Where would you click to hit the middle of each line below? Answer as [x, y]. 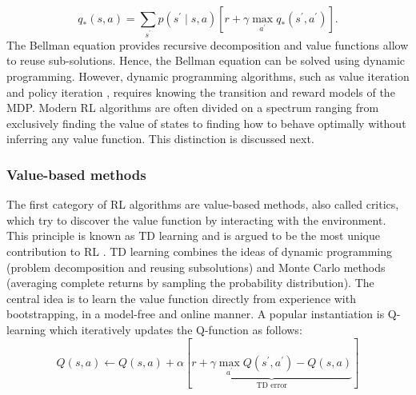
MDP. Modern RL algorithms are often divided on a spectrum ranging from [193, 108]
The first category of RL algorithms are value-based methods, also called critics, [203, 204]
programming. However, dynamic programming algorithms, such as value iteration [208, 76]
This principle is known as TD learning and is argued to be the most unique [194, 235]
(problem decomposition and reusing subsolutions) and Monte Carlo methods [196, 267]
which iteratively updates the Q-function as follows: [176, 329]
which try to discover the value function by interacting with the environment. [196, 219]
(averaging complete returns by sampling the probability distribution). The [190, 283]
